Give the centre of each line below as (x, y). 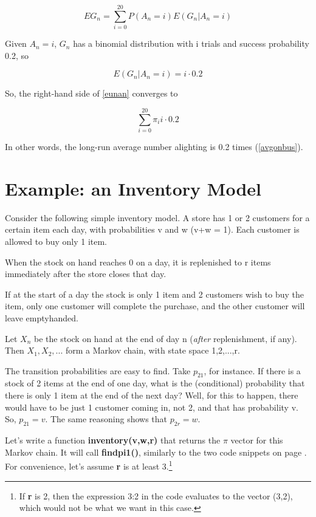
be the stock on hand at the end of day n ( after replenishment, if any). (166, 338)
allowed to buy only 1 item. (56, 241)
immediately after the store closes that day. (86, 274)
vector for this (257, 440)
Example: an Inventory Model (133, 188)
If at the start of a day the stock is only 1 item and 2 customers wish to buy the (155, 294)
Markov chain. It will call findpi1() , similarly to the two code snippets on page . (156, 452)
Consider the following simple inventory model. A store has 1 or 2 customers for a (157, 217)
